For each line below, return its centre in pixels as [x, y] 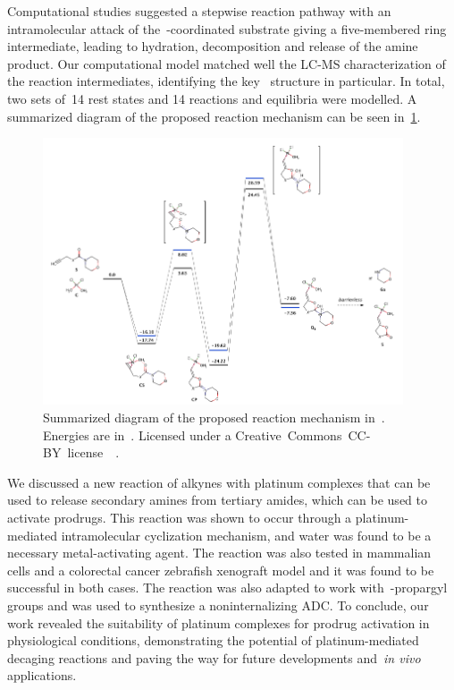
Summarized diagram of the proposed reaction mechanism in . [214, 417]
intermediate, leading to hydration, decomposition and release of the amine [213, 46]
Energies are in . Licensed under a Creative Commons [193, 434]
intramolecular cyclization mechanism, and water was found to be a [246, 535]
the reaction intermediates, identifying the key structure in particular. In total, [226, 81]
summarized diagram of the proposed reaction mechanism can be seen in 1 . [214, 116]
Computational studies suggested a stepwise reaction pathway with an [199, 11]
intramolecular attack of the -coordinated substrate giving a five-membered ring [227, 28]
